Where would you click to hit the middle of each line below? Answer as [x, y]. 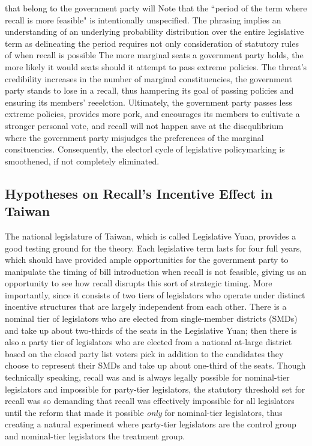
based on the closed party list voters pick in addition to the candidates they [144, 353]
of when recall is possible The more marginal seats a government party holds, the [154, 55]
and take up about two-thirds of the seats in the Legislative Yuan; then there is [151, 330]
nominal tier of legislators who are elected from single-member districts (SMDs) [151, 318]
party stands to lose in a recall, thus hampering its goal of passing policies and [149, 90]
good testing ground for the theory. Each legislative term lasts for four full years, [154, 248]
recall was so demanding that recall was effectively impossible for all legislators [150, 401]
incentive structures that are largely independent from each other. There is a [146, 306]
